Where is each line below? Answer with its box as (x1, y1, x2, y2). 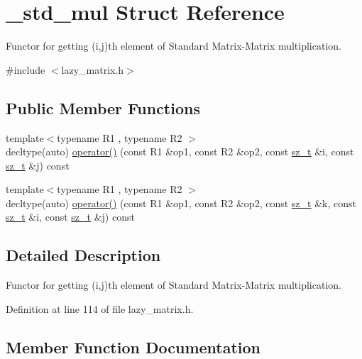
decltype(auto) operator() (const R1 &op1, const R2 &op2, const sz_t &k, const (6, 195, 356, 210)
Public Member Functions (6, 96, 200, 118)
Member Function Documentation (6, 336, 261, 358)
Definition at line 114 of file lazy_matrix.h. (6, 301, 194, 316)
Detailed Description (6, 244, 161, 266)
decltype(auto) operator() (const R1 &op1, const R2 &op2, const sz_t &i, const (6, 144, 354, 159)
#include (6, 62, 45, 77)
